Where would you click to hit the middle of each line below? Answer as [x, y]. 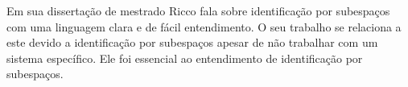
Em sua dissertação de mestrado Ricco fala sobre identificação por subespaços [198, 10]
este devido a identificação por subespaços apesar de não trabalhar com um [192, 42]
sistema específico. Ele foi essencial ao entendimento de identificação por [185, 58]
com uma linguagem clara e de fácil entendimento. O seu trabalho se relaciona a [204, 26]
